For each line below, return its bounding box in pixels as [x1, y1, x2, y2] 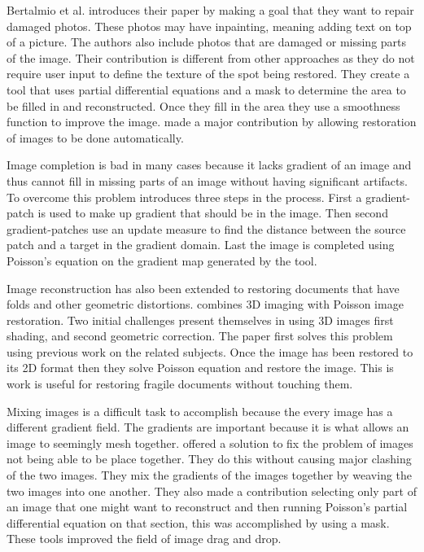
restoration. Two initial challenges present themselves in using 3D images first [7, 311, 394, 328]
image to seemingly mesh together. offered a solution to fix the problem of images [7, 434, 413, 451]
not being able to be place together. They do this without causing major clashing [7, 450, 412, 467]
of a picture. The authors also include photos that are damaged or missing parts [7, 33, 407, 50]
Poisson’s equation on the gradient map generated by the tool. [7, 252, 317, 269]
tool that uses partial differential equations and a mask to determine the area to [7, 81, 406, 98]
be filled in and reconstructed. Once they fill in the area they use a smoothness [7, 97, 400, 114]
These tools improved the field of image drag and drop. [7, 530, 282, 547]
